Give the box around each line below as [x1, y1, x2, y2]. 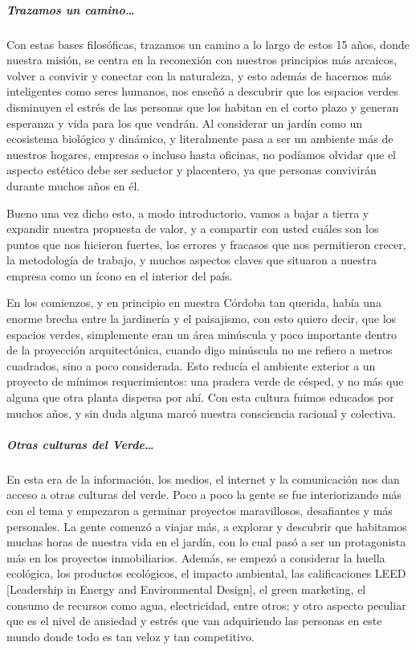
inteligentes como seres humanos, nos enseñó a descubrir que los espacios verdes [6, 83, 398, 100]
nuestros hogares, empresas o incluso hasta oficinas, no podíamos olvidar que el [6, 145, 396, 162]
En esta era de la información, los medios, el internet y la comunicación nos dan [6, 470, 400, 487]
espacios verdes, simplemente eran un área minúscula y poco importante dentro [6, 325, 397, 342]
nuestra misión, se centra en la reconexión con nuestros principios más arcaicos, [6, 51, 398, 68]
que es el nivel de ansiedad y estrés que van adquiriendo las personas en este [6, 612, 382, 629]
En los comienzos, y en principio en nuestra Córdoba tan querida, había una [6, 294, 381, 311]
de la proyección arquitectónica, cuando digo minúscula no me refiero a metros [6, 341, 393, 358]
